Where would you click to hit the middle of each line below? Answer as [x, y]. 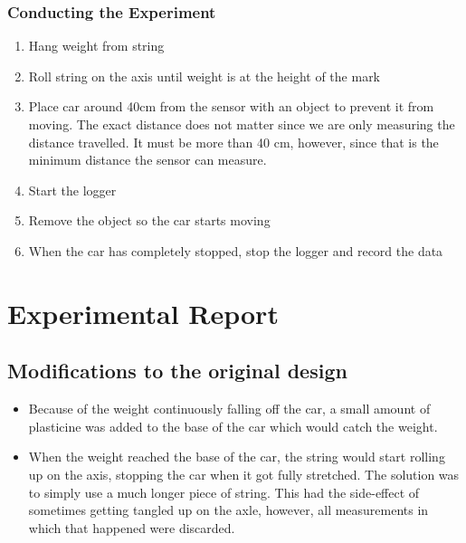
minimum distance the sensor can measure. [147, 160]
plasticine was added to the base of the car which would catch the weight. [233, 426]
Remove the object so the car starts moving [149, 220]
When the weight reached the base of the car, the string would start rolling [237, 457]
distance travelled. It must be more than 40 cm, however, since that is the [233, 142]
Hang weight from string [96, 46]
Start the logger [72, 190]
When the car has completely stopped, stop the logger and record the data [236, 250]
